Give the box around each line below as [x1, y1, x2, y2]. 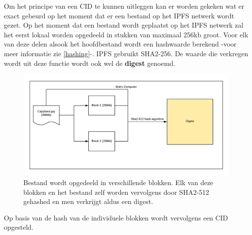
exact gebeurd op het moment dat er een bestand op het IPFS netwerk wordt [4, 10, 235, 20]
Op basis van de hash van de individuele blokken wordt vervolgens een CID [4, 212, 228, 222]
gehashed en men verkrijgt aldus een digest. [23, 196, 153, 206]
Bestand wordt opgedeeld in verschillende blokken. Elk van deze [23, 177, 214, 188]
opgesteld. [4, 222, 34, 232]
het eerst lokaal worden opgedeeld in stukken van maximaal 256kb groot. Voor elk [4, 29, 249, 39]
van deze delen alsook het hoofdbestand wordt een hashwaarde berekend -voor [4, 39, 237, 49]
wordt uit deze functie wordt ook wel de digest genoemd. [4, 58, 176, 68]
